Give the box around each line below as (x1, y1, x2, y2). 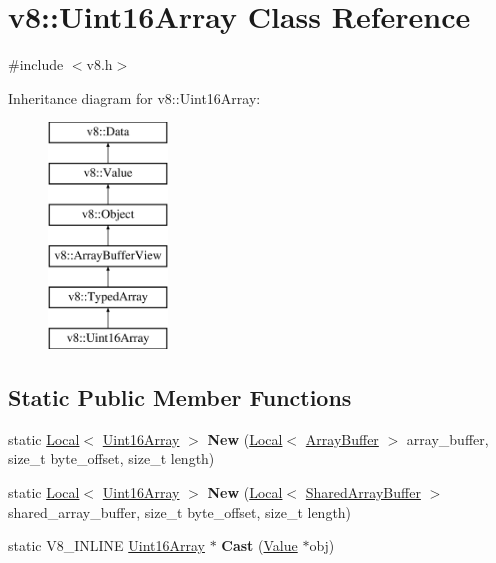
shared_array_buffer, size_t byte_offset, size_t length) (8, 501, 352, 522)
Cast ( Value (221, 535, 298, 556)
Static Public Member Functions (8, 382, 352, 413)
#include (8, 54, 64, 75)
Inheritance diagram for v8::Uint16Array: (8, 87, 261, 108)
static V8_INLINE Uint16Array (8, 535, 205, 556)
